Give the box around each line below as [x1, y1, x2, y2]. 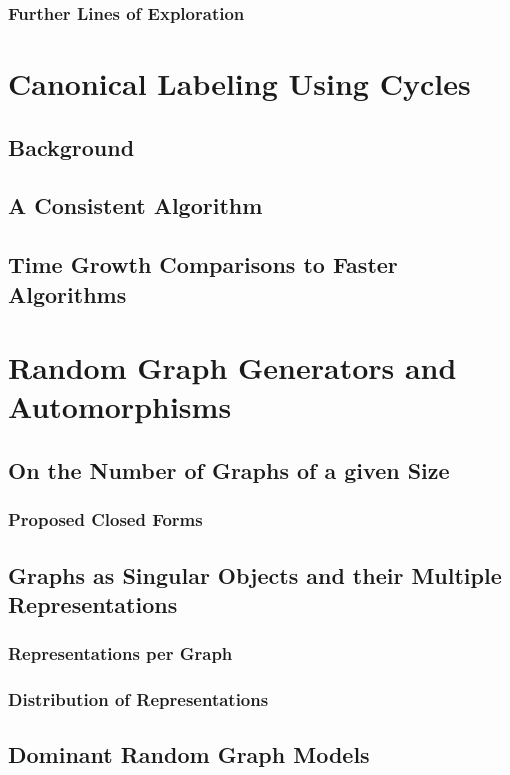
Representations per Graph [8, 641, 233, 666]
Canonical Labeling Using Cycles [8, 63, 471, 104]
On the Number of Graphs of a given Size [8, 454, 450, 485]
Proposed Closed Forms [8, 507, 203, 532]
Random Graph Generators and [8, 347, 457, 388]
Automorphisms [8, 386, 232, 427]
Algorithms [8, 278, 127, 309]
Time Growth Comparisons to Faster [8, 249, 398, 280]
